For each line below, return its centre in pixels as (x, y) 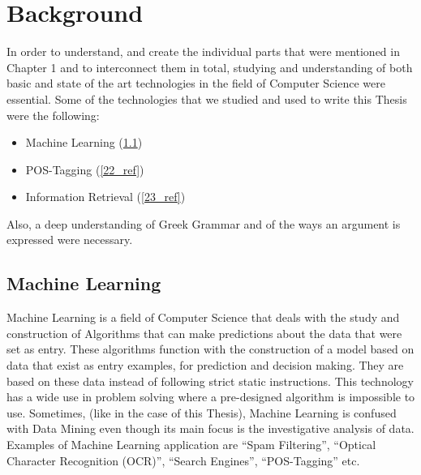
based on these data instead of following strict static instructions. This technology (210, 381)
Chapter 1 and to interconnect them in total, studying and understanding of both (210, 67)
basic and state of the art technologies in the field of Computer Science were (196, 83)
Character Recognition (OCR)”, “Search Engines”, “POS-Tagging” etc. (183, 460)
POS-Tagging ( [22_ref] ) (85, 169)
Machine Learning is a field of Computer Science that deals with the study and (203, 317)
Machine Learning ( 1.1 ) (84, 142)
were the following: (53, 115)
